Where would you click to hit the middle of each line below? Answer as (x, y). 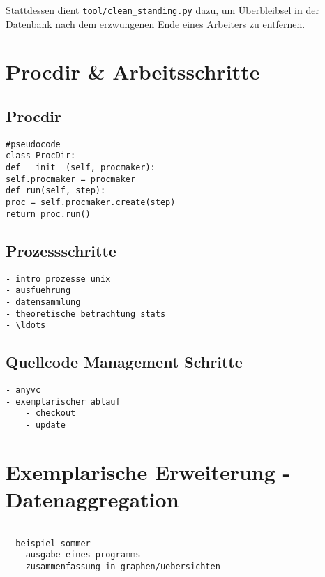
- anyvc (23, 390)
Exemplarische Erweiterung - (148, 471)
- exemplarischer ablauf (63, 402)
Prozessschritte (61, 250)
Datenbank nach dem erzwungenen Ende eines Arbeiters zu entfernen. (156, 23)
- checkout (51, 413)
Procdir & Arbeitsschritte (133, 72)
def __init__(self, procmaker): (81, 168)
